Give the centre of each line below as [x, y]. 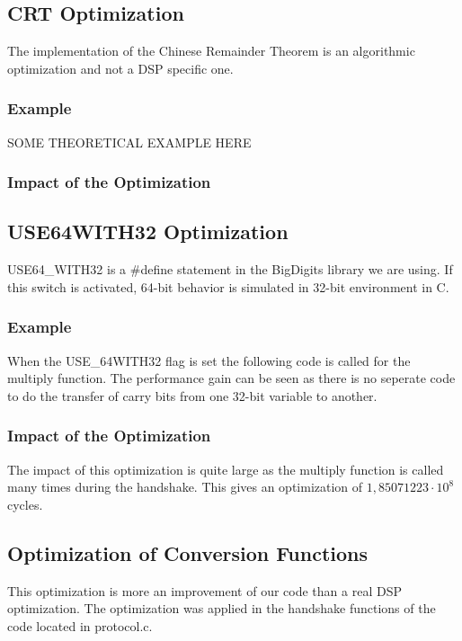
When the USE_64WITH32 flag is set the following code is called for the [209, 360]
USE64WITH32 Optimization [148, 231]
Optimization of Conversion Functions [188, 552]
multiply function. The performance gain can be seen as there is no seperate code [231, 378]
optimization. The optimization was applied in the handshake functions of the [222, 608]
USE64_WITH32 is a [67, 269]
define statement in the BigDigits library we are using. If [297, 269]
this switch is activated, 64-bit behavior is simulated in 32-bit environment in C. [228, 286]
